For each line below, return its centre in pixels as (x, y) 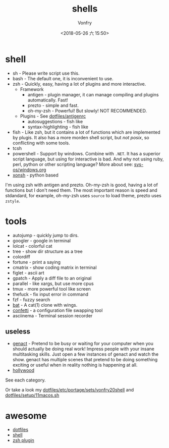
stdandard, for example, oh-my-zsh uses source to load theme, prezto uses (83, 195)
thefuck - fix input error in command (50, 294)
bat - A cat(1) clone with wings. (45, 305)
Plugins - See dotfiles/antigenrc (53, 116)
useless (18, 332)
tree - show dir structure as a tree (47, 251)
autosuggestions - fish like (55, 121)
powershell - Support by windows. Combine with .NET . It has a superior (86, 153)
